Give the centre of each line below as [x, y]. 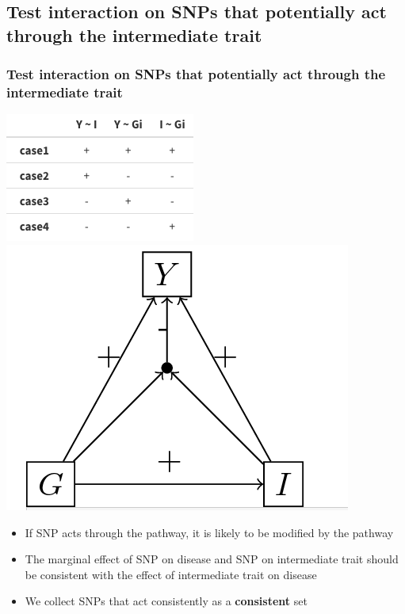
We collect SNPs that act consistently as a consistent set [166, 601]
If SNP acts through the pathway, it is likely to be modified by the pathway [209, 532]
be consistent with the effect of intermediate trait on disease [171, 574]
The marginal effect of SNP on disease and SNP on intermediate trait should [212, 559]
